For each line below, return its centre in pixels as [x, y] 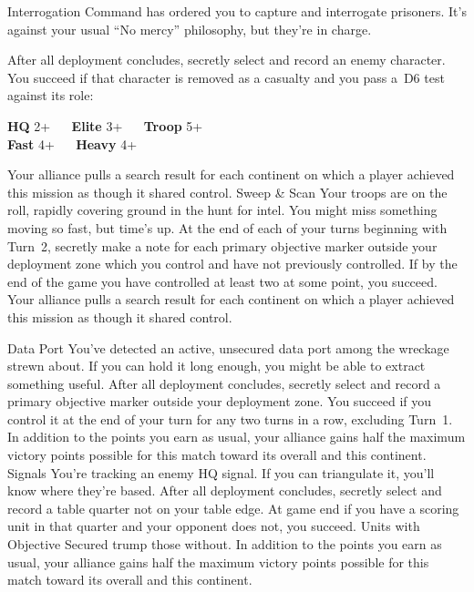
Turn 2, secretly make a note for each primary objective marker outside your [222, 245]
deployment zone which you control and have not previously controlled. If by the [232, 264]
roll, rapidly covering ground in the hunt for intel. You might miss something [222, 210]
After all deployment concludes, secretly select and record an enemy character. [227, 60]
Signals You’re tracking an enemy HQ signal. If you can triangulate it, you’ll [221, 472]
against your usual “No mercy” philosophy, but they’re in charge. [190, 29]
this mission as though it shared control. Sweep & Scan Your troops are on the [227, 192]
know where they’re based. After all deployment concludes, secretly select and [225, 490]
